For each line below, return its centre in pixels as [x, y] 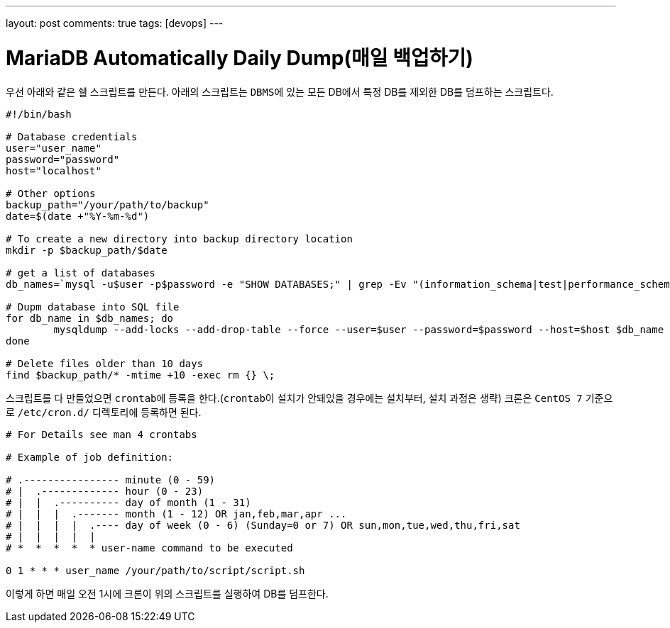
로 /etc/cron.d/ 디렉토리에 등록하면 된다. [104, 412]
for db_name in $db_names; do [90, 318]
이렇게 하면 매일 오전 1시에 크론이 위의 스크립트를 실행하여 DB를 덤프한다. [167, 593]
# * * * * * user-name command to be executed [149, 548]
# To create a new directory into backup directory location [179, 239]
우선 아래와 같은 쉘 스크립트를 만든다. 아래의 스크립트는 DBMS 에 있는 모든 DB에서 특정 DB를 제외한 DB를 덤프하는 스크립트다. [280, 91]
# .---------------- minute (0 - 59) [111, 480]
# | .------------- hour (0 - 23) [105, 491]
